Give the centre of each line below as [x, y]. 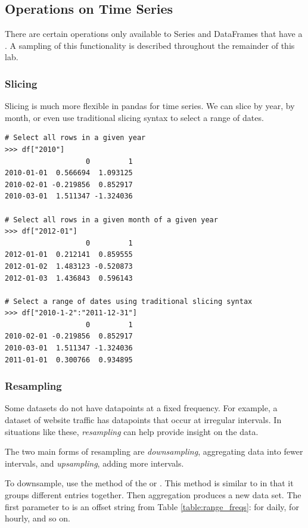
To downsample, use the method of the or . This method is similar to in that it [149, 483]
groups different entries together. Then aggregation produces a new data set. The [153, 495]
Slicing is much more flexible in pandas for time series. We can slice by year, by [150, 106]
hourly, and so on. [38, 518]
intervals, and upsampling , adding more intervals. [94, 463]
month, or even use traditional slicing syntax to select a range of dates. [134, 117]
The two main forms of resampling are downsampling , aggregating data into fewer [154, 451]
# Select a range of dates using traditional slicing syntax [129, 301]
